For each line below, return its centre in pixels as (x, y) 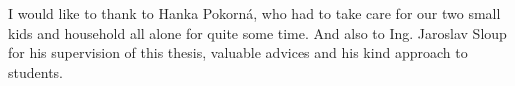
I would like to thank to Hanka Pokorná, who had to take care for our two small (254, 13)
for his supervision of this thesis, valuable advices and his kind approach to (238, 52)
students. (35, 71)
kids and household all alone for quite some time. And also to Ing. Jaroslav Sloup (257, 32)
